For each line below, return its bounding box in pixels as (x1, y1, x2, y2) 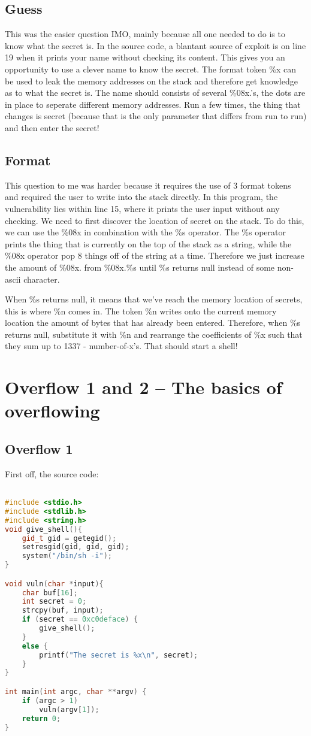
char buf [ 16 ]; (22, 588, 78, 597)
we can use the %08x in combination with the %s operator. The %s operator (5, 226, 286, 238)
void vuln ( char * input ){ (5, 579, 104, 588)
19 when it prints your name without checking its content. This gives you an (5, 51, 285, 63)
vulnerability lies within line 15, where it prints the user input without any (5, 202, 280, 214)
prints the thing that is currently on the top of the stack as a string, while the (5, 237, 292, 250)
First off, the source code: (5, 467, 99, 480)
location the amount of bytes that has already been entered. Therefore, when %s (5, 316, 301, 329)
